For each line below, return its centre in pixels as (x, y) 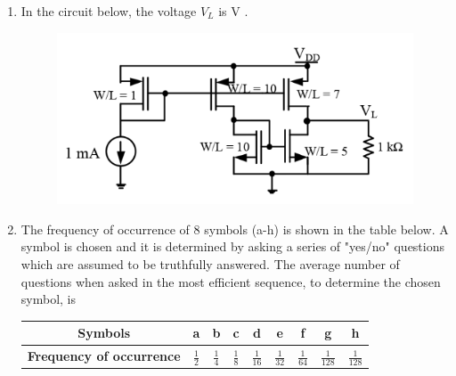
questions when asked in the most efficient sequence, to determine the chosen (231, 281)
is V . (233, 11)
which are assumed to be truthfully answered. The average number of (210, 263)
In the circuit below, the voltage (109, 11)
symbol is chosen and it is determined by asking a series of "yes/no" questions (233, 246)
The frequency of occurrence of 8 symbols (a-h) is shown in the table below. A (235, 229)
